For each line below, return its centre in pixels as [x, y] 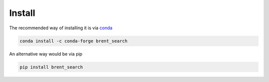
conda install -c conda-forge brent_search [74, 41]
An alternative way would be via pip [46, 54]
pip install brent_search [51, 67]
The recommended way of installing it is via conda [61, 28]
